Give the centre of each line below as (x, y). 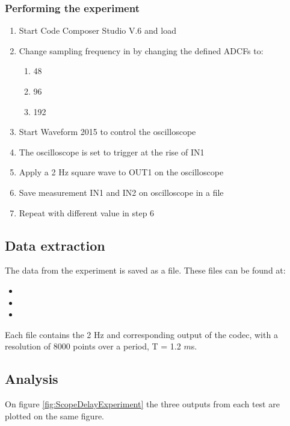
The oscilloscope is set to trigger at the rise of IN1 (112, 152)
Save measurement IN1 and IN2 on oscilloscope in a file (121, 192)
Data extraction (55, 245)
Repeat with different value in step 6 (87, 212)
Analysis (32, 379)
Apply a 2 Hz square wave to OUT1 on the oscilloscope (121, 172)
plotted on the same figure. (55, 415)
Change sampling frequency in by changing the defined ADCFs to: (141, 50)
